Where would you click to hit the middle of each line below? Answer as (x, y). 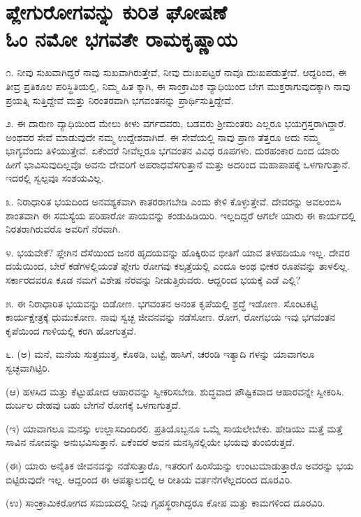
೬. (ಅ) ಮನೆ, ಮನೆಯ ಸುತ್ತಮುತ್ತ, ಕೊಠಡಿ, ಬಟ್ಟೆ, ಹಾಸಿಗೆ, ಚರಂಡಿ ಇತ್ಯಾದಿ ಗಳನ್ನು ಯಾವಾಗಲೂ (160, 354)
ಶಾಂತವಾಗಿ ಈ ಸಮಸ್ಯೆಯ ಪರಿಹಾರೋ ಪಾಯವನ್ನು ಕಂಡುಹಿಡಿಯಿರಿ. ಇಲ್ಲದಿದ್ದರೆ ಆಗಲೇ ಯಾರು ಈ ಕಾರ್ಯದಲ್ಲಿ (181, 215)
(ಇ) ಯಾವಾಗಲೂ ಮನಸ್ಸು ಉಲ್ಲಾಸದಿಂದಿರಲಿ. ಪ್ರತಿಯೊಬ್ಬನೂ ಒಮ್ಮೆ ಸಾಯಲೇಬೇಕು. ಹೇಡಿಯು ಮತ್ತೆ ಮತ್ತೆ (174, 428)
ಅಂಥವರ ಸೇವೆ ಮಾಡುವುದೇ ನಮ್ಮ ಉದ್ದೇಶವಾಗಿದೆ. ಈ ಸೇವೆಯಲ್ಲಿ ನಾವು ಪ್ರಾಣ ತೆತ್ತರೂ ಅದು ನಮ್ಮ (163, 137)
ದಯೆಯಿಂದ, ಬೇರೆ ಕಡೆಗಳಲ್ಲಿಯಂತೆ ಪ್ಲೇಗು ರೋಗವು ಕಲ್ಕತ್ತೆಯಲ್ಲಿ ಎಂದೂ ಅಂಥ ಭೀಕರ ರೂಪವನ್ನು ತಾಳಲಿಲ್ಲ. (178, 266)
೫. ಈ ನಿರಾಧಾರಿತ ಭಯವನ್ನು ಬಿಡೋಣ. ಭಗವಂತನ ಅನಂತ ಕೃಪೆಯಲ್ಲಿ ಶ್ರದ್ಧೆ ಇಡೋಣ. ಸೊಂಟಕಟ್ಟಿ (162, 303)
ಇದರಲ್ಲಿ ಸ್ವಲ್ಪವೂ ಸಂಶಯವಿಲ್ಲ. (55, 178)
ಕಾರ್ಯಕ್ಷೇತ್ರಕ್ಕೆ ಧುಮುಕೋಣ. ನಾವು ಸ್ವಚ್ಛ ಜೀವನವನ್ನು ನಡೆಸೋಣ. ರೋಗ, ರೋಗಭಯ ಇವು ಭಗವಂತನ (171, 317)
